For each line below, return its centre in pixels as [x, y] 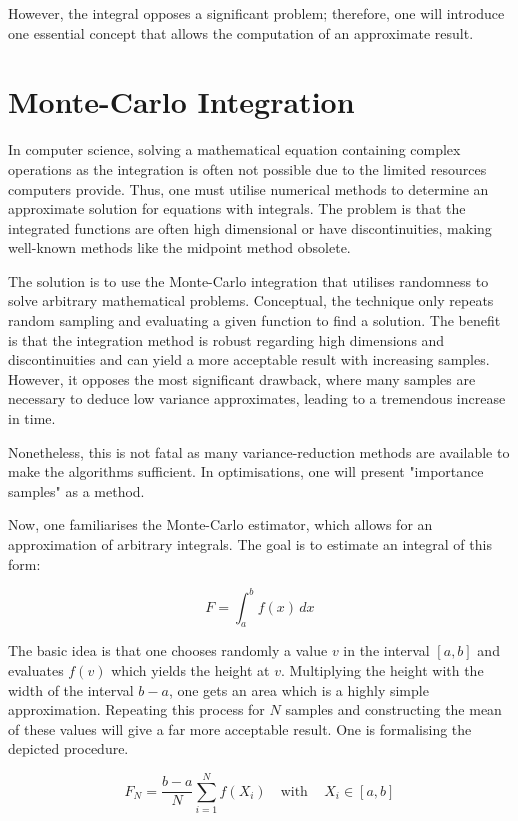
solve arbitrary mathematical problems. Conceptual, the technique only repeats [251, 300]
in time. [32, 418]
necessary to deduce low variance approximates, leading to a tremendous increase [257, 398]
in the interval [386, 650]
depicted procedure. [68, 748]
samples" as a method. [76, 490]
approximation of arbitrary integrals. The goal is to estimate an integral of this [250, 544]
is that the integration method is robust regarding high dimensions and [226, 339]
